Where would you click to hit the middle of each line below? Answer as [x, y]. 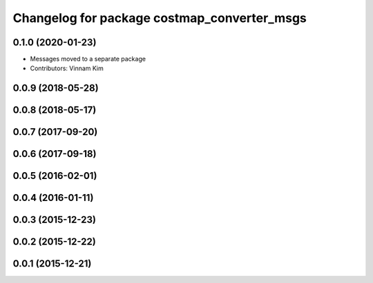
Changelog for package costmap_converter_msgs [160, 18]
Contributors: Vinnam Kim [67, 68]
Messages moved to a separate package [88, 59]
